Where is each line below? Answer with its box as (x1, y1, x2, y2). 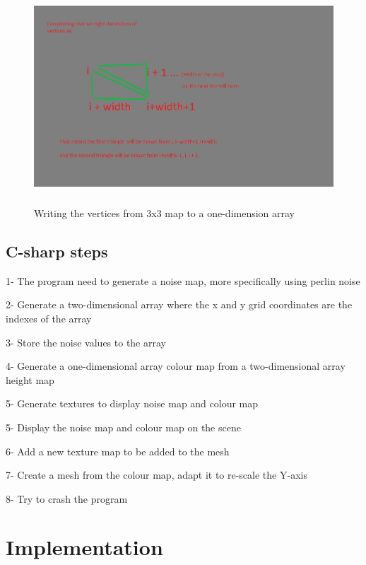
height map (6, 372, 54, 387)
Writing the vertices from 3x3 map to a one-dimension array (34, 205, 295, 220)
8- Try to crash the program (6, 491, 128, 506)
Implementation (6, 532, 163, 561)
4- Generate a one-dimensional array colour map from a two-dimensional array (6, 359, 346, 373)
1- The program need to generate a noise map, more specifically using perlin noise (6, 273, 360, 288)
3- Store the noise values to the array (6, 334, 166, 349)
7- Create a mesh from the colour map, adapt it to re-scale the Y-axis (6, 467, 307, 482)
